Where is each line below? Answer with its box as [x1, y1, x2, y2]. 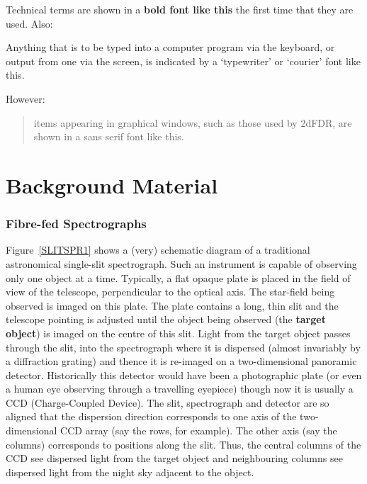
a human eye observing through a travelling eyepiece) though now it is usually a [6, 381, 354, 396]
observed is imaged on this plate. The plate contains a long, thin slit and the [6, 298, 339, 313]
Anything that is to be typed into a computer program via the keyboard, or [6, 40, 335, 55]
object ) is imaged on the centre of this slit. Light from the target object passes [6, 325, 351, 340]
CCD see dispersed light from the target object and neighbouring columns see [6, 451, 343, 466]
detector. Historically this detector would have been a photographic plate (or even [6, 367, 362, 382]
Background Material [6, 170, 218, 199]
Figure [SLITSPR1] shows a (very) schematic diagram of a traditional [6, 242, 310, 257]
